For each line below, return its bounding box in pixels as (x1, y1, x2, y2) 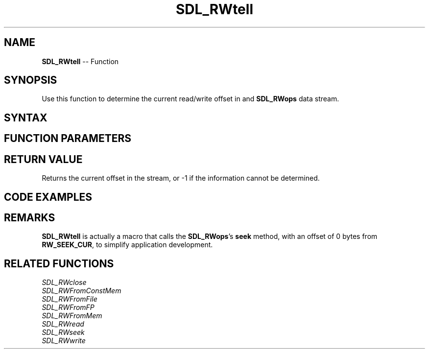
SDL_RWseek (42, 328, 85, 337)
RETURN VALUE (4, 153, 83, 165)
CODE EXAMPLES (4, 190, 93, 203)
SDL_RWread (42, 320, 84, 329)
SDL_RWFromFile (42, 295, 97, 304)
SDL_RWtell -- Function (42, 57, 119, 66)
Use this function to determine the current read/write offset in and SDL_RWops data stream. (42, 94, 339, 103)
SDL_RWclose (42, 278, 87, 287)
